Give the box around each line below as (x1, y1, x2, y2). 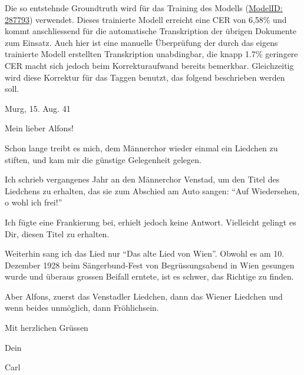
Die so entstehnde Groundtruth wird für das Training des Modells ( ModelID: (5, 2, 283, 14)
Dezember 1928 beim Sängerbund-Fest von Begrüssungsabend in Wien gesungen (5, 258, 295, 271)
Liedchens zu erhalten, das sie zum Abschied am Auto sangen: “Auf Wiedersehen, (5, 184, 300, 197)
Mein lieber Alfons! (5, 122, 74, 134)
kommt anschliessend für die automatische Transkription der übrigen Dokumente (5, 25, 297, 37)
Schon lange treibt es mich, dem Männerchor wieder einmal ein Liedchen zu (5, 141, 278, 154)
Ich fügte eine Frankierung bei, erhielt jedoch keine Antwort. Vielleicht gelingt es (5, 215, 296, 228)
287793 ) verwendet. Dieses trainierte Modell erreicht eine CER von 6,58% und (5, 13, 287, 25)
